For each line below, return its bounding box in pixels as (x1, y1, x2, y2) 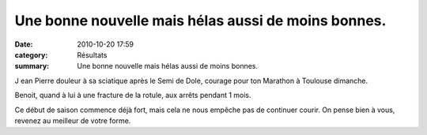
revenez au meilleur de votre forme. (14, 115, 131, 126)
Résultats (77, 50, 108, 59)
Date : (14, 39, 33, 49)
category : (14, 50, 48, 59)
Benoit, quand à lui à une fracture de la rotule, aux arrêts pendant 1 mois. (14, 91, 252, 100)
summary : (14, 62, 50, 71)
